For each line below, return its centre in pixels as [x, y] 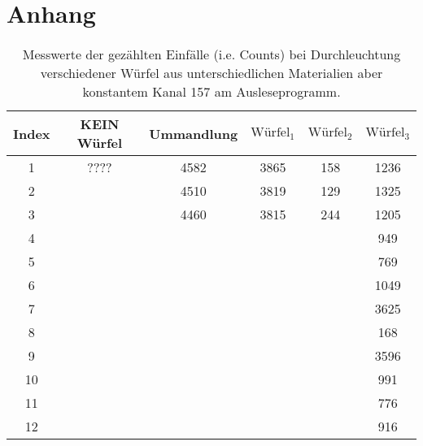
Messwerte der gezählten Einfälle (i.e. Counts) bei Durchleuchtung [211, 54]
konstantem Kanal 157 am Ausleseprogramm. [211, 92]
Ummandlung [194, 133]
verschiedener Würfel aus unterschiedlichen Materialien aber [211, 73]
